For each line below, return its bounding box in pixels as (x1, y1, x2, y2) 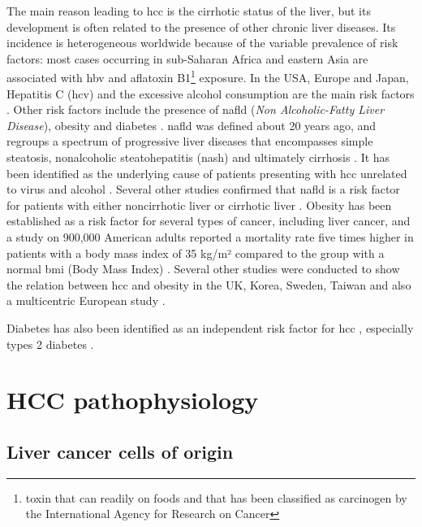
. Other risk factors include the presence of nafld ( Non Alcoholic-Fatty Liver (6, 101, 385, 118)
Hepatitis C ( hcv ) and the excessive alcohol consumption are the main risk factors (6, 85, 415, 102)
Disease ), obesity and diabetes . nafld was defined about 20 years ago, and (6, 116, 377, 133)
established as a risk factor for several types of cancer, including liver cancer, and (6, 212, 411, 229)
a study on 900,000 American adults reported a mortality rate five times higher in (6, 228, 414, 245)
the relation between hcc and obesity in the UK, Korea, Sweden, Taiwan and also (6, 276, 411, 293)
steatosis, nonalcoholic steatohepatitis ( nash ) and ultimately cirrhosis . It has (6, 149, 390, 165)
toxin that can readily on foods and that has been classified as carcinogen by (25, 489, 407, 506)
